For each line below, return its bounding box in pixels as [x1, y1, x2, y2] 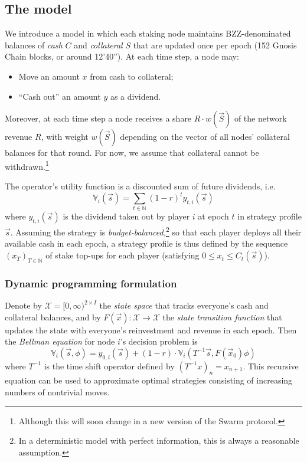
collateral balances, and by [5, 310, 101, 323]
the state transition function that [162, 310, 282, 323]
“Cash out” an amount [18, 90, 101, 102]
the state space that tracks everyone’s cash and [99, 299, 269, 312]
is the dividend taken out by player [63, 210, 190, 222]
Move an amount [18, 70, 80, 82]
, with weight [41, 130, 89, 143]
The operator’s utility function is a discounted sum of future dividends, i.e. [5, 180, 276, 192]
